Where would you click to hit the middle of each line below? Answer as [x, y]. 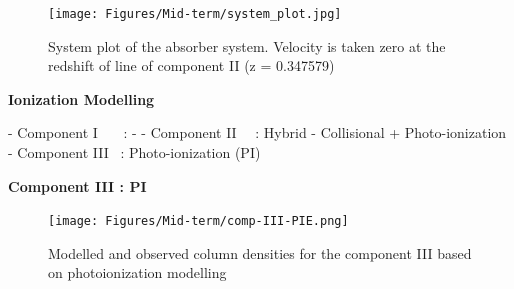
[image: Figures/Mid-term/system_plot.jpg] [195, 14]
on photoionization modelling [137, 272]
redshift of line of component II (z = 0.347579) [191, 65]
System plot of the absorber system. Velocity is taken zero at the [247, 45]
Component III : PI [77, 185]
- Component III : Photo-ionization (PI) [134, 152]
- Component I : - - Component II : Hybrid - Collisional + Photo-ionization [257, 132]
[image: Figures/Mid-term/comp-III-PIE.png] [198, 221]
